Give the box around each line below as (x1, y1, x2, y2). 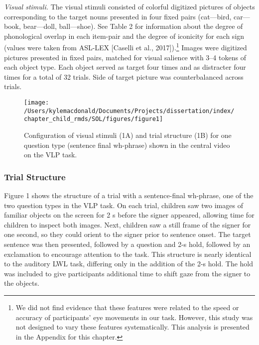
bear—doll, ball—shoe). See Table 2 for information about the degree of (23, 21, 243, 31)
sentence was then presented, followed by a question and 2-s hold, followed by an (4, 238, 251, 249)
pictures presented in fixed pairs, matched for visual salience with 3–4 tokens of (4, 52, 246, 62)
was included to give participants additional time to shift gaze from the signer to (4, 268, 251, 278)
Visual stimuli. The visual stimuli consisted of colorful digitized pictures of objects (4, 1, 255, 11)
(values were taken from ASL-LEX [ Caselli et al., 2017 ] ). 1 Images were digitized (4, 41, 247, 53)
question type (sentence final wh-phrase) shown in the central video (24, 139, 230, 150)
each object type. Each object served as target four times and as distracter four (4, 62, 246, 72)
